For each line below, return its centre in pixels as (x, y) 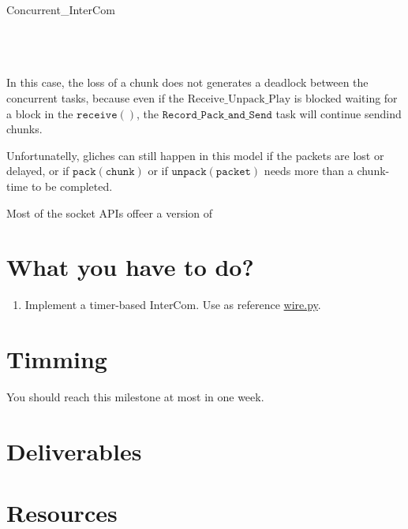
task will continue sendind (339, 113)
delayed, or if (38, 171)
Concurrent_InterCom (61, 9)
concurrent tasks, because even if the (95, 97)
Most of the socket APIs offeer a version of (110, 212)
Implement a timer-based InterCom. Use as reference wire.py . (173, 305)
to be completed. (72, 186)
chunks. (24, 129)
